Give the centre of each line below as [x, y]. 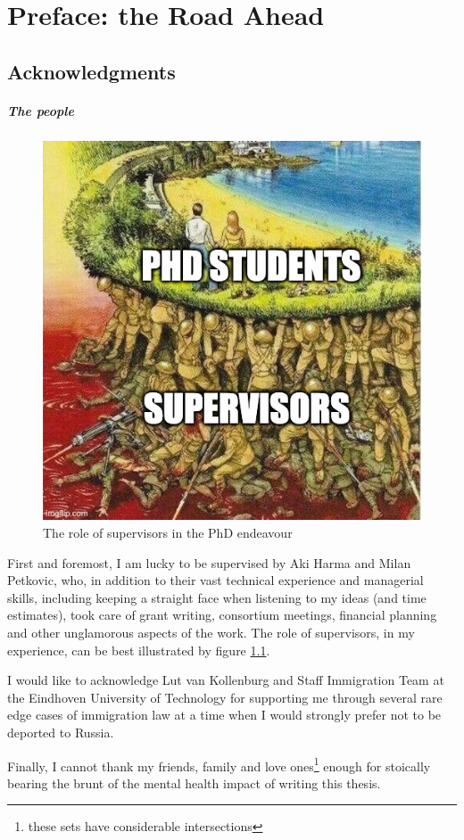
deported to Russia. [61, 732]
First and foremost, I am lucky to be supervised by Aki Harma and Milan [209, 562]
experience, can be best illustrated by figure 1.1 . [139, 650]
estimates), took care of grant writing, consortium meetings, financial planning [222, 615]
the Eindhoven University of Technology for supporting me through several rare [225, 697]
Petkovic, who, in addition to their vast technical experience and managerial [215, 580]
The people [41, 110]
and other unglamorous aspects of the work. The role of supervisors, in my [211, 632]
